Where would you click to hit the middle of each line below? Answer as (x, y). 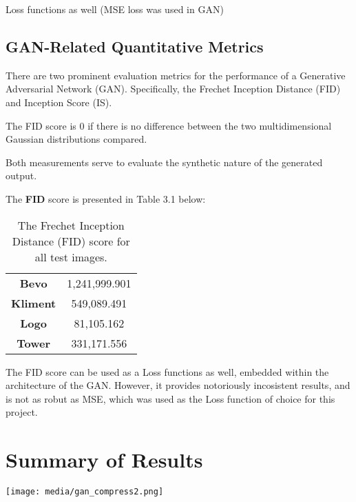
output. (21, 175)
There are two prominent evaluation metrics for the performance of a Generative (176, 75)
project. (22, 412)
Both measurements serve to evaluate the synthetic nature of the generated (164, 162)
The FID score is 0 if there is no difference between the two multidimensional (169, 125)
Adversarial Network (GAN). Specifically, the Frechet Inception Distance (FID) (173, 89)
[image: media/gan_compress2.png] (85, 492)
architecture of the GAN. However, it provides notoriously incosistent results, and (178, 385)
